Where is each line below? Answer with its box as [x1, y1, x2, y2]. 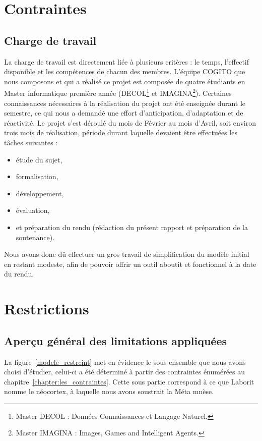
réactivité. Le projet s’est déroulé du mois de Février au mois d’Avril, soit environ [4, 117, 256, 128]
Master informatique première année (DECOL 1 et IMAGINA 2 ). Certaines [4, 86, 232, 98]
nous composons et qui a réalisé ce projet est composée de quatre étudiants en [4, 76, 245, 86]
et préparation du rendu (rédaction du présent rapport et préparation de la [16, 222, 248, 232]
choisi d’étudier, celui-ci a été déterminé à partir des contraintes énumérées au [4, 366, 245, 377]
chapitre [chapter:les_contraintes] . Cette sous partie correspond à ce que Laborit [4, 376, 254, 387]
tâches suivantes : [4, 137, 58, 147]
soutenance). [16, 232, 55, 242]
